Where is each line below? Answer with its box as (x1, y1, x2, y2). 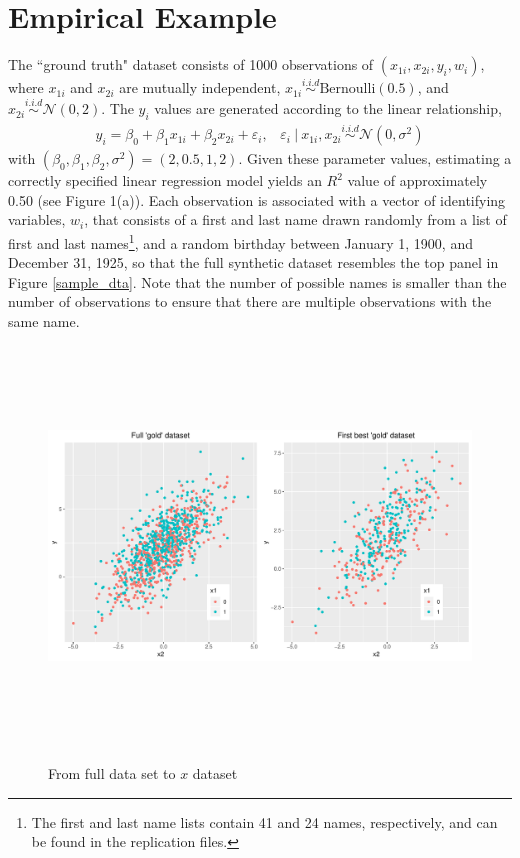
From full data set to (48, 763, 176, 784)
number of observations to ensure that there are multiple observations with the (8, 291, 492, 312)
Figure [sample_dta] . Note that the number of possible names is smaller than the (8, 271, 507, 292)
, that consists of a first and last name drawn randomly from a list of (84, 209, 507, 230)
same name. (8, 311, 80, 332)
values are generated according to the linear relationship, (154, 98, 502, 119)
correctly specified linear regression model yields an (8, 170, 322, 191)
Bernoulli (319, 82, 376, 97)
